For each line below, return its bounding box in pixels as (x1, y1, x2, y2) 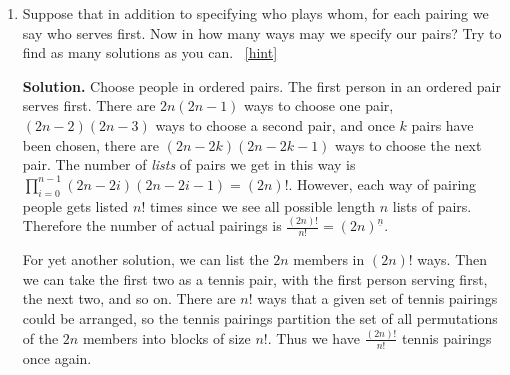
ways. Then (417, 249, 488, 270)
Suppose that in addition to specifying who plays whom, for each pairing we (22, 3, 489, 23)
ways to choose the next (335, 134, 482, 155)
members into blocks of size (82, 327, 251, 348)
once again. (22, 347, 92, 368)
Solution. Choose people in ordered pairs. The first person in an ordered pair (22, 75, 502, 96)
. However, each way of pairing (288, 173, 477, 194)
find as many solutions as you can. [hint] (22, 42, 278, 63)
